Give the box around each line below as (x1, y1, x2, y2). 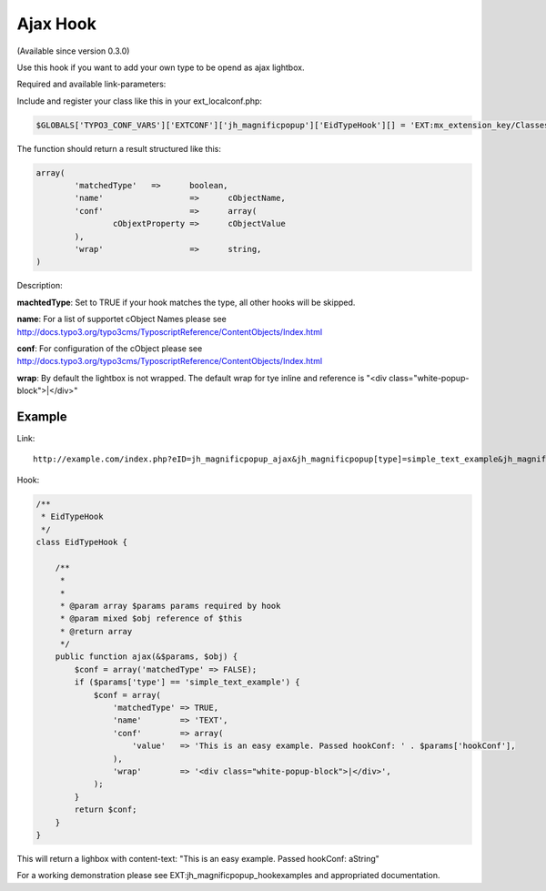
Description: (16, 280, 63, 291)
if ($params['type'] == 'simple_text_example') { (74, 677, 300, 687)
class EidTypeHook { (35, 537, 127, 547)
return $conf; (74, 805, 137, 815)
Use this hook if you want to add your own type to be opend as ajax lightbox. (16, 62, 305, 73)
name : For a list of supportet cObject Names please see (16, 314, 227, 325)
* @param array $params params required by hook (59, 601, 281, 611)
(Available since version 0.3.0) (16, 46, 130, 56)
